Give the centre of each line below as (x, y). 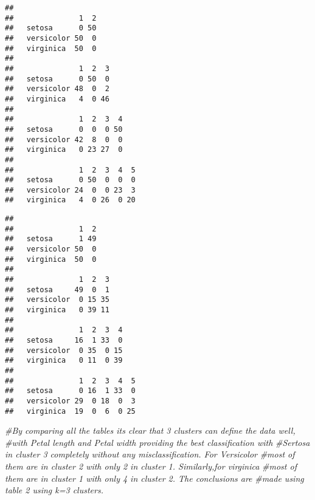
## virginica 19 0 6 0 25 (70, 411)
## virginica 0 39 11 (57, 310)
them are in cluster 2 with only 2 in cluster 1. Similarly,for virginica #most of (151, 466)
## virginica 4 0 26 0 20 (70, 200)
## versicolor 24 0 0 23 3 (70, 190)
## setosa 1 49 (51, 239)
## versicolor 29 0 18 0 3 (70, 401)
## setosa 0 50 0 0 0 (70, 180)
